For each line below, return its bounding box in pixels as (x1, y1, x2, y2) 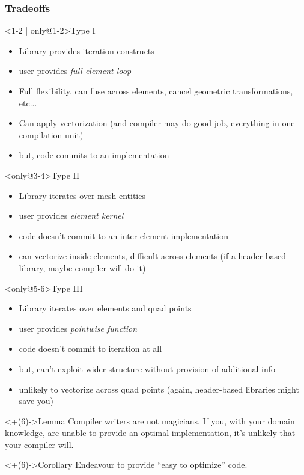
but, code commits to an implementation (19, 149, 169, 161)
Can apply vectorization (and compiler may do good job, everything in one (19, 117, 295, 129)
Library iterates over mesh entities (19, 189, 145, 201)
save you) (19, 394, 54, 407)
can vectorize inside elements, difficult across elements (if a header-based (19, 250, 287, 262)
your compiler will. (5, 438, 74, 450)
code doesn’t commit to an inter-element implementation (19, 229, 228, 242)
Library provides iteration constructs (19, 44, 154, 57)
